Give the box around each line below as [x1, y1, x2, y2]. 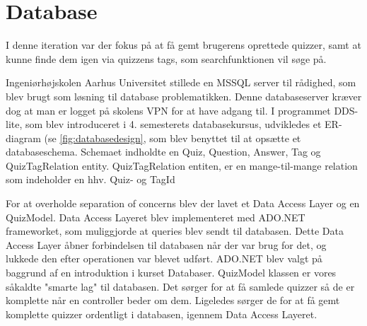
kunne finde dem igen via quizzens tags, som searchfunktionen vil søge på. [6, 51, 327, 66]
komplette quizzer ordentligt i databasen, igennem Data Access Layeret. [6, 306, 318, 321]
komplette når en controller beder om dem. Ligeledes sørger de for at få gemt [6, 293, 340, 308]
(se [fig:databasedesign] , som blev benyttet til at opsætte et [44, 130, 301, 145]
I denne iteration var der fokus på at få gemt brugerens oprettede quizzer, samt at [6, 37, 361, 52]
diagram [6, 130, 41, 145]
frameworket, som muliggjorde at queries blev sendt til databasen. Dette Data [6, 223, 344, 238]
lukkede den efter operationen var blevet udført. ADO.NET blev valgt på [6, 251, 322, 266]
